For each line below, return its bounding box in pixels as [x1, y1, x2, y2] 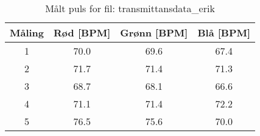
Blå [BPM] [197, 25, 251, 39]
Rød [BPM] [54, 25, 111, 39]
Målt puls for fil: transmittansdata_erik [45, 1, 215, 15]
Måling [10, 25, 44, 39]
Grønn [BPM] [120, 25, 188, 39]
